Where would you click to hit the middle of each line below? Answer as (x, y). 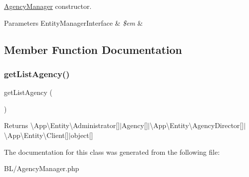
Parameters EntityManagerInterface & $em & (73, 22)
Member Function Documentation (93, 49)
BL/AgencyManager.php (42, 168)
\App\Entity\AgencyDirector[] (197, 125)
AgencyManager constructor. (48, 6)
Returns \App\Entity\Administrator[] (62, 125)
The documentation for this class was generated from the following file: (112, 152)
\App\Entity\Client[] (36, 135)
